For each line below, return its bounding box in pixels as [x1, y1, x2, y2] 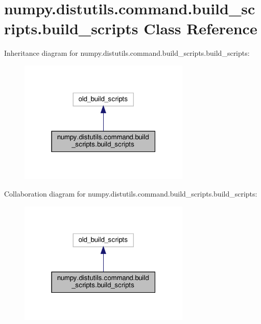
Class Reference [144, 18, 257, 39]
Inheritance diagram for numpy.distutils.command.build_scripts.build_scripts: [4, 48, 250, 58]
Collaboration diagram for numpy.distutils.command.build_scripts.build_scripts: [4, 188, 257, 199]
